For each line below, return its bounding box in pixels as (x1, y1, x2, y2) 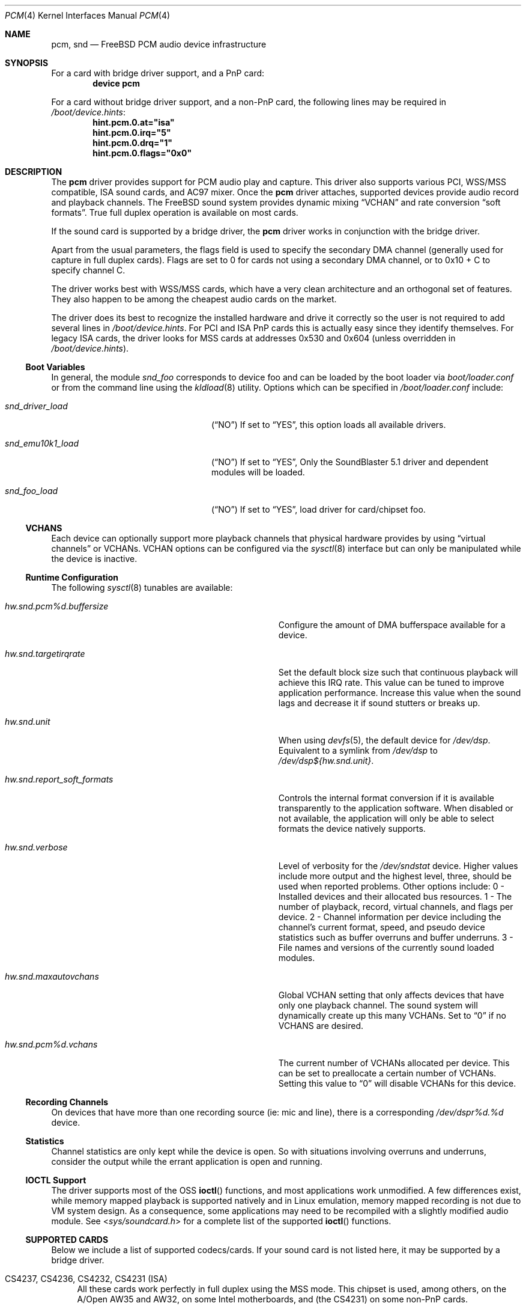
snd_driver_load (5, 401, 68, 411)
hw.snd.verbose (5, 842, 68, 852)
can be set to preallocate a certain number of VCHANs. (278, 1068, 497, 1078)
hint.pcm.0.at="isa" (92, 117, 175, 127)
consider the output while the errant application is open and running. (51, 1156, 322, 1167)
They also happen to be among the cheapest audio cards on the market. (51, 294, 337, 304)
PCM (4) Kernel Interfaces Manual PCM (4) (5, 10, 171, 20)
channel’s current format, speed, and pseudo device (278, 922, 485, 932)
